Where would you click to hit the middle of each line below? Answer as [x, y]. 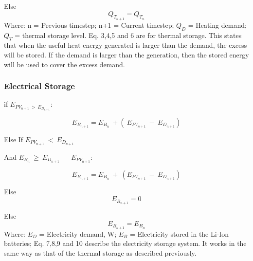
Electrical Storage [39, 86]
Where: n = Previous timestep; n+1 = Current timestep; [89, 25]
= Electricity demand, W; [78, 233]
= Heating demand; [217, 25]
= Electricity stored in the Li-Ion [179, 233]
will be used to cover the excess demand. [64, 64]
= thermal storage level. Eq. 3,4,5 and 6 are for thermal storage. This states [128, 35]
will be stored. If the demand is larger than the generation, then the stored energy [126, 54]
